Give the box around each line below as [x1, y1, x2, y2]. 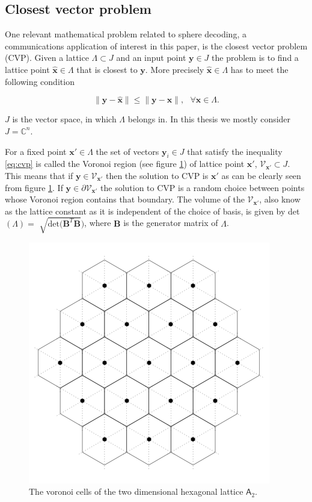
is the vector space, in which [12, 113, 117, 125]
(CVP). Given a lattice [5, 51, 89, 64]
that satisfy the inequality [187, 145, 283, 157]
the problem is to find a [212, 51, 299, 64]
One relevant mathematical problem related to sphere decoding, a [5, 28, 246, 40]
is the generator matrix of [123, 216, 218, 229]
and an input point [116, 51, 186, 64]
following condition [5, 75, 75, 87]
